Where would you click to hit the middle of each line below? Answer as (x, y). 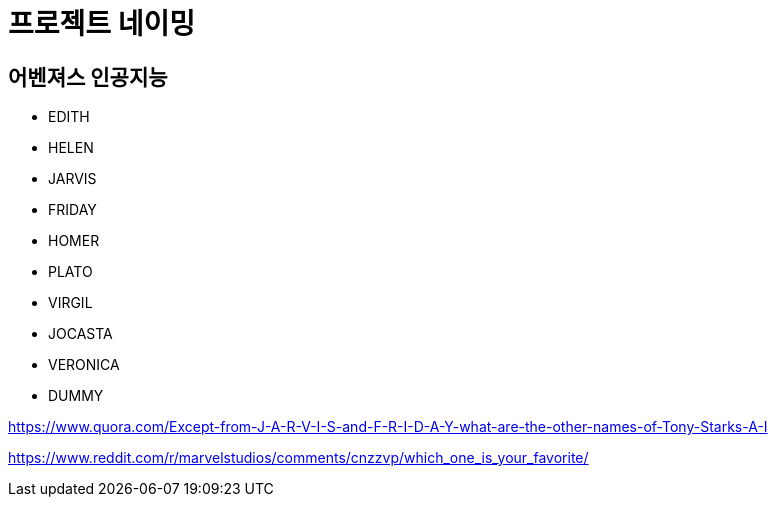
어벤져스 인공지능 (88, 77)
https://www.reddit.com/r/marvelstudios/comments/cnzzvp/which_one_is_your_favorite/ (298, 458)
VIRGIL (70, 303)
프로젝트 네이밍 (101, 24)
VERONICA (84, 365)
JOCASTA (80, 334)
